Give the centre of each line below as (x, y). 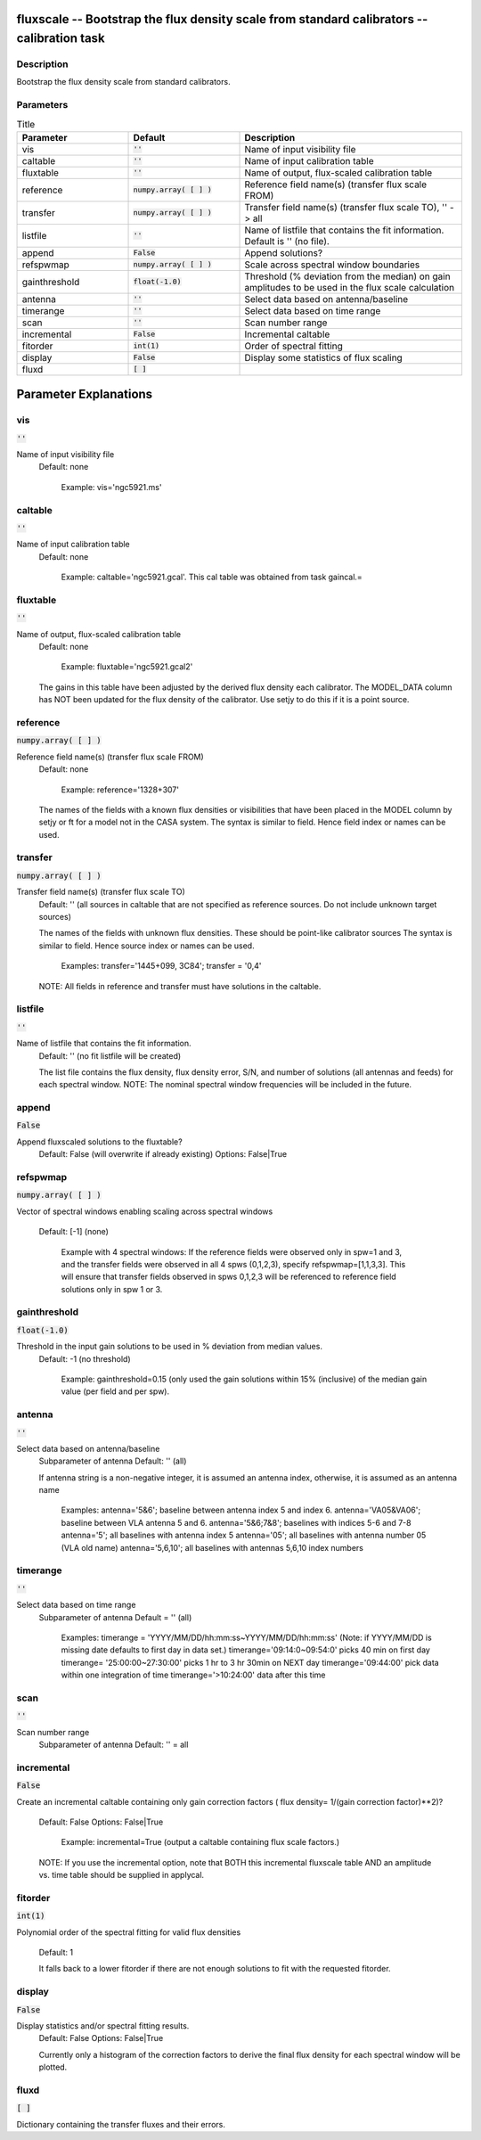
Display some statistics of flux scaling (323, 357)
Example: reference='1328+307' (120, 790)
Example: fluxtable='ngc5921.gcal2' (127, 667)
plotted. (53, 2067)
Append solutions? (284, 252)
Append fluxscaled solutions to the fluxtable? (99, 1142)
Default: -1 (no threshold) (85, 1358)
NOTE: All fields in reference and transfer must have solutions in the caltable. (180, 986)
